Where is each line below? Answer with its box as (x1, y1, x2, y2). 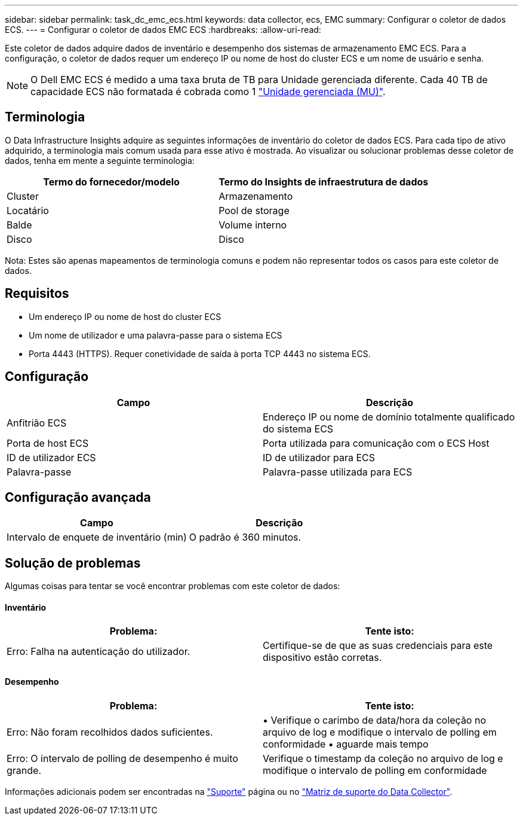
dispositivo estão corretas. (263, 651, 382, 664)
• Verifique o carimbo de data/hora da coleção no (263, 714, 486, 726)
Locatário (7, 204, 49, 217)
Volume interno (219, 218, 287, 231)
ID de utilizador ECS (7, 451, 96, 464)
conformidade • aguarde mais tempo (263, 737, 429, 750)
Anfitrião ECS (7, 416, 67, 429)
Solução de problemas (5, 555, 141, 571)
